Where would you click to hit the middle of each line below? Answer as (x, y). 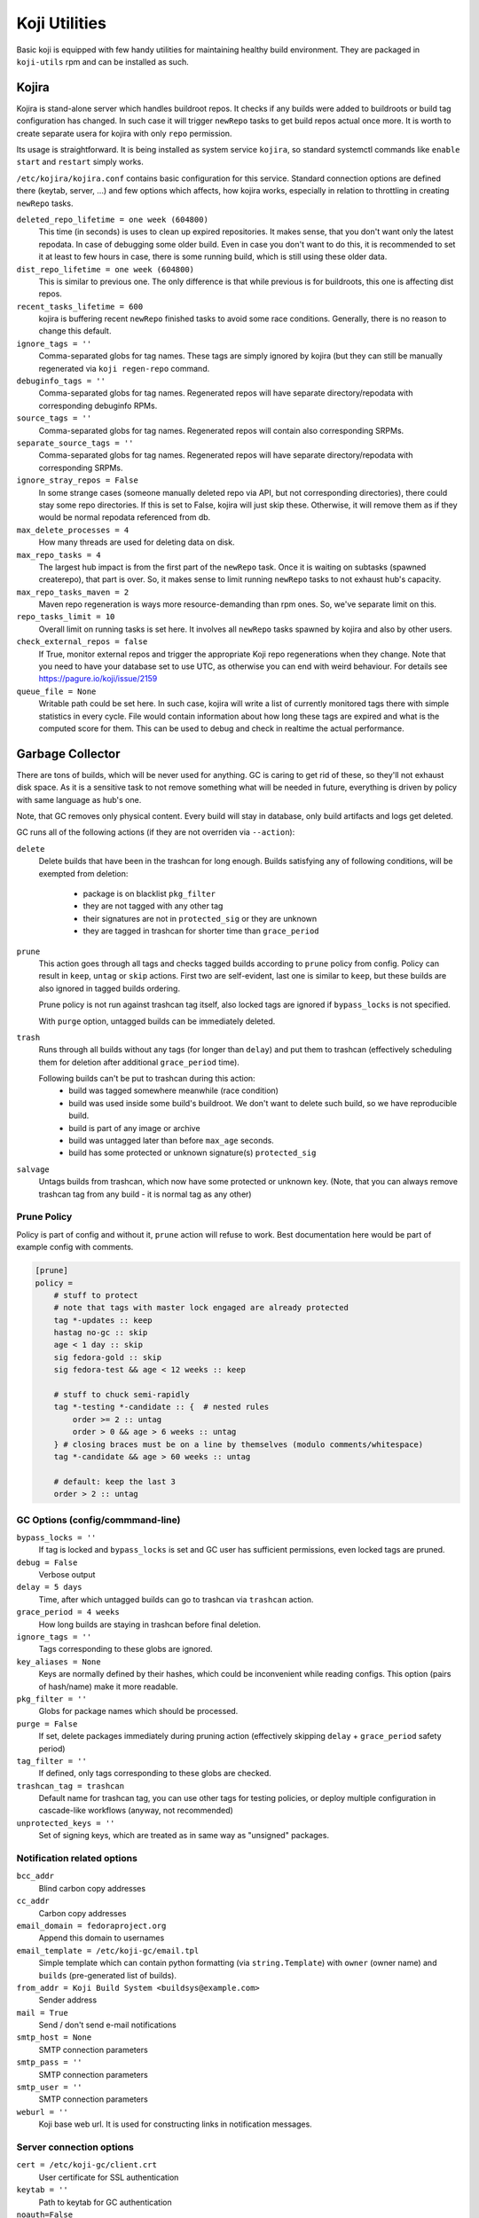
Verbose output (67, 1575)
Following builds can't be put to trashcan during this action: (147, 1079)
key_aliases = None (59, 1662)
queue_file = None (56, 691)
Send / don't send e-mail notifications (107, 2025)
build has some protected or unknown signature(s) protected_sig (192, 1152)
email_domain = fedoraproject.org (91, 1926)
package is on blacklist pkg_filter (149, 894)
